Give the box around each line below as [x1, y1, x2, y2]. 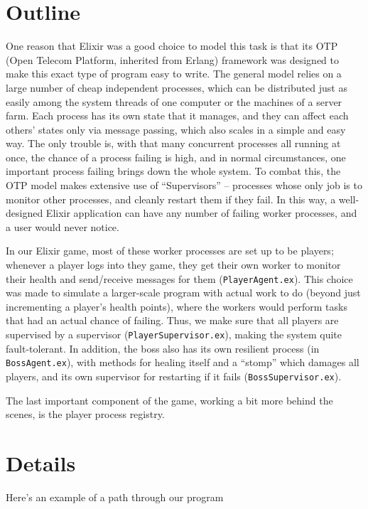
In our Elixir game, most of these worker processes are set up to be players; [6, 243, 334, 258]
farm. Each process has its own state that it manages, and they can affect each [6, 108, 349, 123]
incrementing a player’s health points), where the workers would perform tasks [6, 299, 347, 314]
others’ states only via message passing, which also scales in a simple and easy [6, 122, 346, 136]
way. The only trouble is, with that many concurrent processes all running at [6, 136, 341, 151]
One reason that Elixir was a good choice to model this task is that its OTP [6, 38, 338, 53]
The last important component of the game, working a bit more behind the [6, 392, 333, 407]
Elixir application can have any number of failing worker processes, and [45, 205, 357, 220]
